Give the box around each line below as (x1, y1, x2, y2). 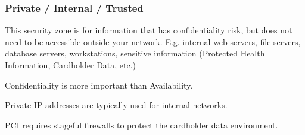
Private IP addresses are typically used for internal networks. (5, 99, 228, 111)
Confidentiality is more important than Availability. (5, 79, 193, 91)
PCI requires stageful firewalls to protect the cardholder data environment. (5, 118, 278, 131)
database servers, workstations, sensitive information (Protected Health (5, 47, 265, 59)
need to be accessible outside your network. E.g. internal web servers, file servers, (5, 35, 301, 48)
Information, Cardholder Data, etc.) (5, 59, 136, 71)
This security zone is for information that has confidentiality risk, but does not (5, 24, 292, 36)
